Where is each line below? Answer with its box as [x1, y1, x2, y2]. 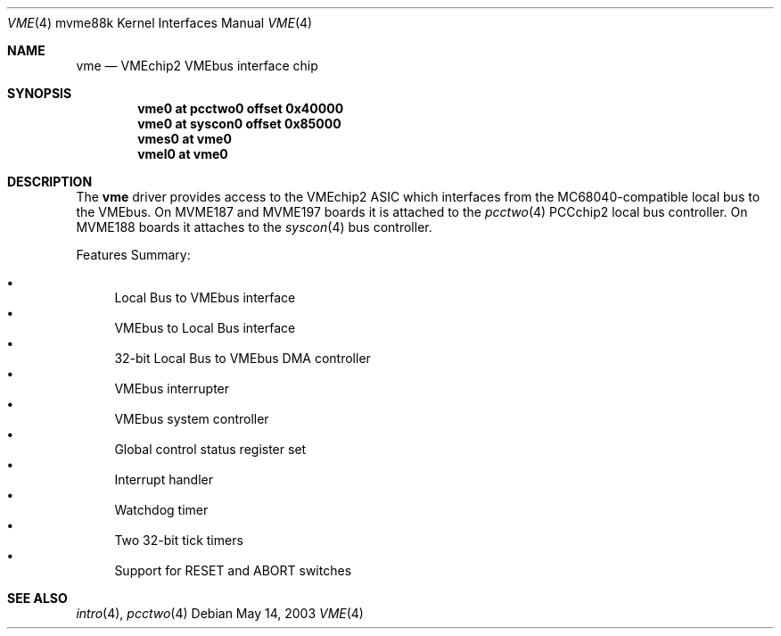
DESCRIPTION [7, 174, 93, 189]
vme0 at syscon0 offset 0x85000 [137, 116, 341, 131]
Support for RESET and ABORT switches [114, 563, 352, 578]
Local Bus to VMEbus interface [114, 290, 296, 305]
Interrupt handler [114, 472, 213, 487]
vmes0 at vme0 [137, 131, 232, 146]
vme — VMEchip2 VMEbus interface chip [76, 58, 318, 73]
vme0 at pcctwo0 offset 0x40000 [137, 101, 344, 116]
